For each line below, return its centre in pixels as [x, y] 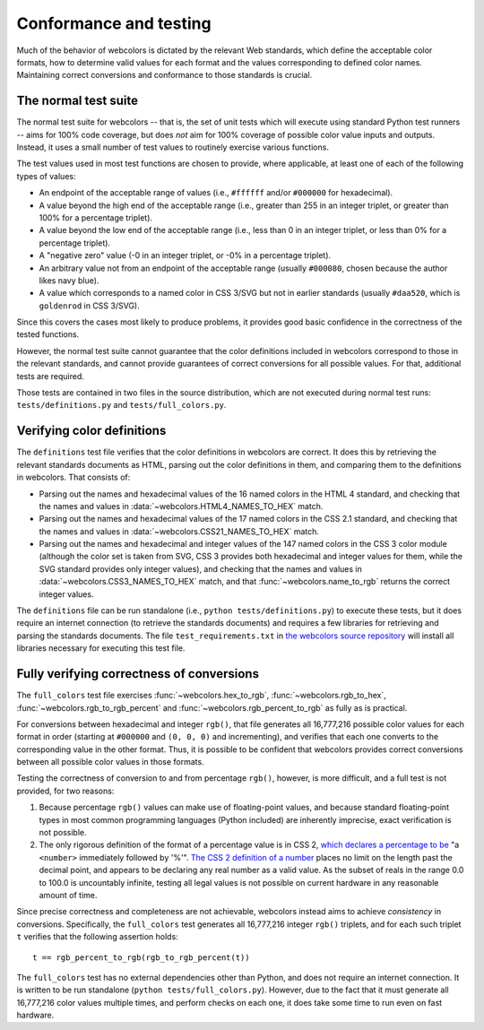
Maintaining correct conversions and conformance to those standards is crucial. [164, 75]
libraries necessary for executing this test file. [101, 648]
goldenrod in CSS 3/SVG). [89, 306]
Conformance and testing [114, 23]
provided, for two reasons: [65, 791]
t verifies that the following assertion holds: [97, 937]
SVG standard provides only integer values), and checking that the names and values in [201, 568]
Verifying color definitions [91, 431]
